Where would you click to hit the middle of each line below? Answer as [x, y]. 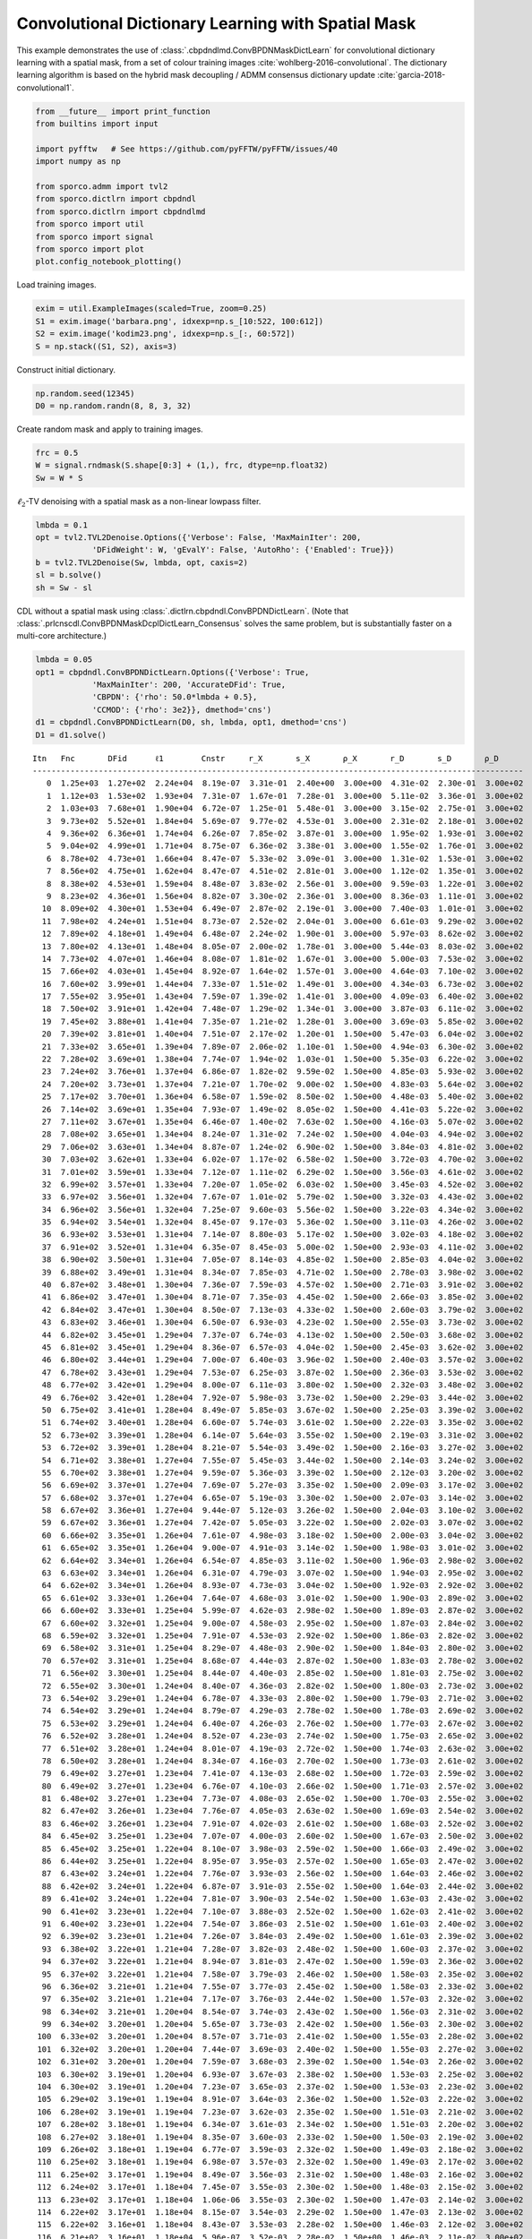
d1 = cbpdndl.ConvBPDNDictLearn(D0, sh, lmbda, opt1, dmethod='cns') [191, 722]
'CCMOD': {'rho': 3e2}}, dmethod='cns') [182, 709]
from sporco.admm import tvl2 [102, 187]
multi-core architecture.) [62, 636]
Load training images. [57, 285]
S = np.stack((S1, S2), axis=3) [107, 346]
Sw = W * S [59, 478]
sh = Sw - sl [64, 588]
